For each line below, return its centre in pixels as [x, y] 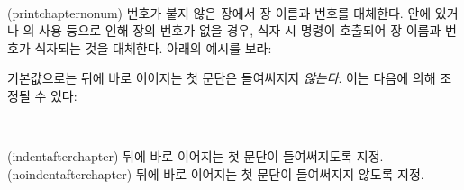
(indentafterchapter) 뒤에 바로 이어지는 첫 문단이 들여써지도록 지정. [196, 156]
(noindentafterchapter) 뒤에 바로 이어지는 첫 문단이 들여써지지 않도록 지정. [216, 173]
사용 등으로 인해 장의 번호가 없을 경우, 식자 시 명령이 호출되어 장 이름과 [240, 30]
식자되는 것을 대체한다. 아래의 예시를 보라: [153, 47]
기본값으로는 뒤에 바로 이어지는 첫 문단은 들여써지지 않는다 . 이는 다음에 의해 [222, 78]
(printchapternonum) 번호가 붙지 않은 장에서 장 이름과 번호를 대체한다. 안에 [219, 12]
